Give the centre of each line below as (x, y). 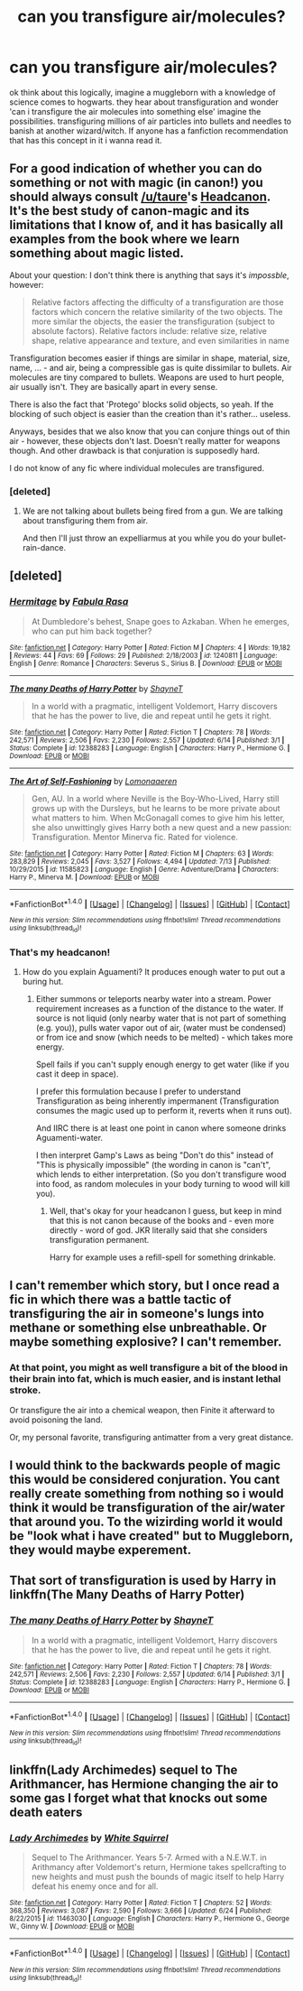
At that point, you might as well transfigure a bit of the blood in (149, 1367)
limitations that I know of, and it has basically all (147, 225)
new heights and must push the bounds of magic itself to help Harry (158, 1877)
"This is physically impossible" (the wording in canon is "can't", (153, 1165)
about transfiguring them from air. (85, 521)
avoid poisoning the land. (56, 1420)
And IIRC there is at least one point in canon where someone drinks (161, 1128)
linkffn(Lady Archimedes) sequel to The (124, 1770)
